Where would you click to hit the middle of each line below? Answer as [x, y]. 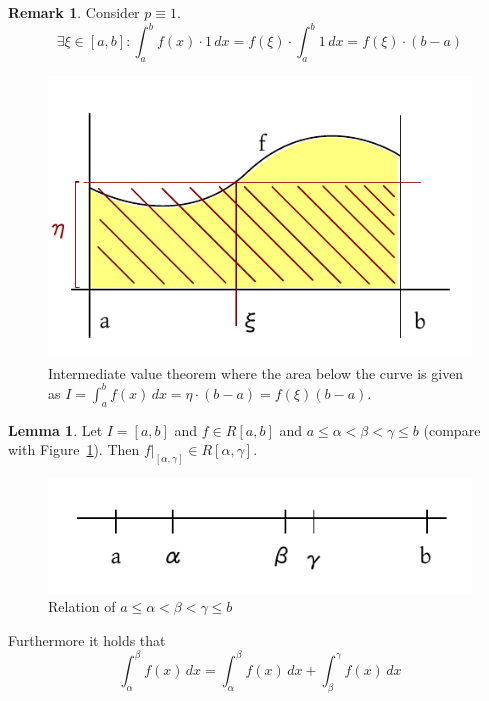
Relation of [82, 606]
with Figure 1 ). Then [74, 449]
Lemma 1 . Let [55, 429]
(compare [452, 429]
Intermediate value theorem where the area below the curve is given [256, 372]
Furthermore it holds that [87, 639]
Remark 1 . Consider [74, 12]
